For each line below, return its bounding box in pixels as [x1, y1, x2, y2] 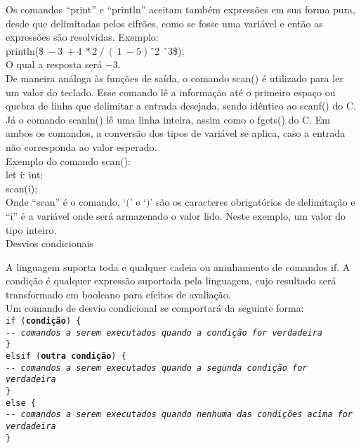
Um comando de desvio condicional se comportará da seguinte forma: [6, 301, 304, 315]
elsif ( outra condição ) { [6, 351, 126, 362]
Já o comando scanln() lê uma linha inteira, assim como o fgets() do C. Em [6, 112, 330, 126]
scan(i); [6, 180, 38, 195]
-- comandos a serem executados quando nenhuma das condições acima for [6, 409, 353, 420]
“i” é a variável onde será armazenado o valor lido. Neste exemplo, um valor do [6, 208, 346, 223]
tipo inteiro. [6, 222, 57, 237]
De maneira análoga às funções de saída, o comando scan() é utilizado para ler [6, 70, 343, 85]
